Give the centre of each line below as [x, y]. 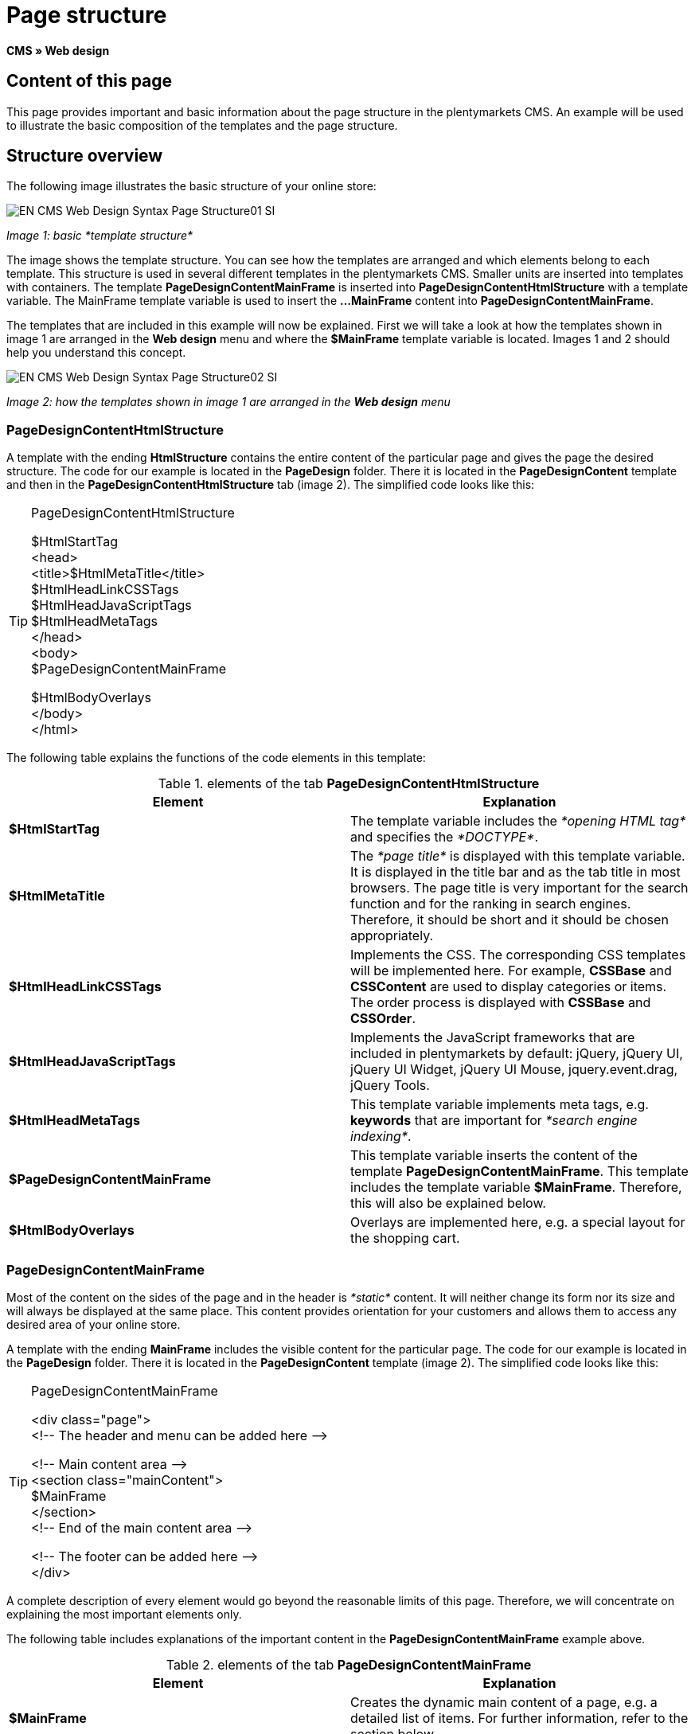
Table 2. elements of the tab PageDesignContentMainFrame [349, 1664]
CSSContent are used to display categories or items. [509, 987]
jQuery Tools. [390, 1086]
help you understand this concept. [96, 353]
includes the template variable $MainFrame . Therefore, [516, 1187]
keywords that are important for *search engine [494, 1121]
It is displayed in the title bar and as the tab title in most [515, 872]
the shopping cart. [405, 1238]
